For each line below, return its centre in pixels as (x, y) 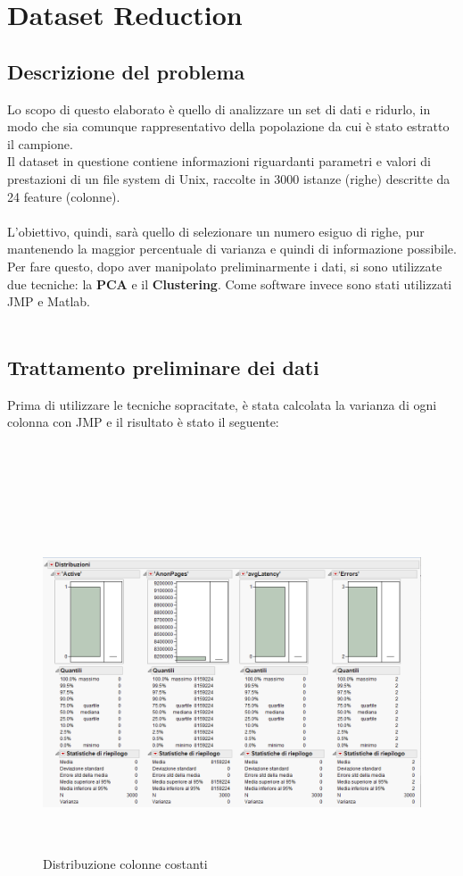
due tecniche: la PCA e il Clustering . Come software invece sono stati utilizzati (230, 284)
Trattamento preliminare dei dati (163, 367)
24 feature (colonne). (64, 196)
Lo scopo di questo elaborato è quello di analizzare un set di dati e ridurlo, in (219, 108)
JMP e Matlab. (49, 301)
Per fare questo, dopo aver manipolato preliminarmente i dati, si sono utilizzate (225, 266)
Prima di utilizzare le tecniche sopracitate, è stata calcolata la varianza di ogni (222, 404)
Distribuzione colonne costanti (125, 863)
